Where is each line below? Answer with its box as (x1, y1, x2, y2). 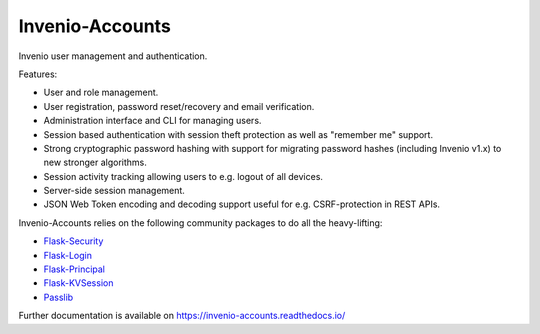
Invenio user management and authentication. (18, 50, 208, 62)
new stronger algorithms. (43, 156, 147, 169)
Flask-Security (43, 235, 104, 247)
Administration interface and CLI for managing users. (43, 115, 262, 127)
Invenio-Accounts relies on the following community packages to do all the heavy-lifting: (18, 216, 383, 229)
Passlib (43, 291, 74, 303)
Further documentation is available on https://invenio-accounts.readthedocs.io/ (18, 310, 346, 322)
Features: (18, 68, 58, 80)
